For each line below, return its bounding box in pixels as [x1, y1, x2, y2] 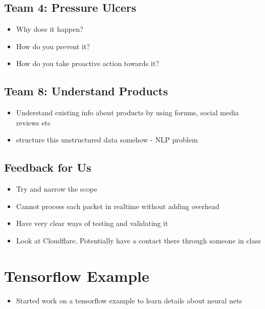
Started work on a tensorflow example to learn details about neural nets [16, 295, 242, 305]
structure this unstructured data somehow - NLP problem [16, 134, 198, 145]
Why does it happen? [16, 24, 83, 34]
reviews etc [16, 117, 51, 128]
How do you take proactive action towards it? [16, 58, 159, 69]
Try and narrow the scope [16, 183, 97, 194]
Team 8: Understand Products [4, 83, 168, 99]
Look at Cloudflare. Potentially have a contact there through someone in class [16, 235, 261, 245]
